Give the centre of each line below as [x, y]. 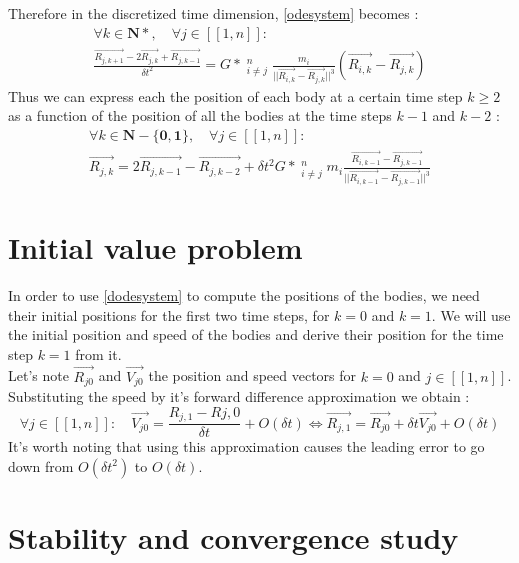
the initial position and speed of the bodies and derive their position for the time [256, 334]
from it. [98, 353]
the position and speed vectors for [252, 375]
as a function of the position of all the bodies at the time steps [200, 115]
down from [41, 465]
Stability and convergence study [233, 537]
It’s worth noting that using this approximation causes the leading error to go [246, 446]
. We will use [471, 314]
